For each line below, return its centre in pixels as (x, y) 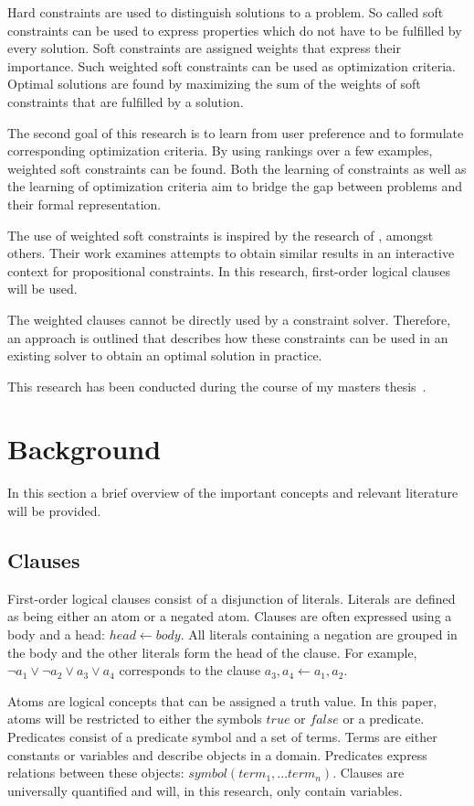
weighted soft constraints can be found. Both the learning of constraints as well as (237, 168)
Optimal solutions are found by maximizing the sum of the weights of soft (214, 84)
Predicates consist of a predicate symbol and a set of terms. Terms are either (222, 736)
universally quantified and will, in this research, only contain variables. (205, 790)
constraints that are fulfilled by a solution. (126, 101)
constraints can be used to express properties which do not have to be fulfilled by (235, 30)
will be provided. (54, 510)
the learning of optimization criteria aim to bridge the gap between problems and (235, 186)
